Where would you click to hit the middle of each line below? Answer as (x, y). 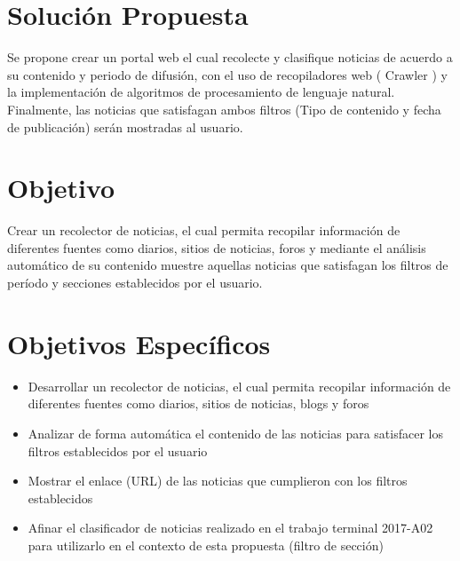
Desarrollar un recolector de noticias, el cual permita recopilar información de (239, 386)
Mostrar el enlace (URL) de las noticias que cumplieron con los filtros (218, 481)
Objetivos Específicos (139, 343)
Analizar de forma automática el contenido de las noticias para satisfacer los (235, 433)
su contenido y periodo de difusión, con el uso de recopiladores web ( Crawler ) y (227, 74)
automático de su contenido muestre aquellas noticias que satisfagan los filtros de (228, 265)
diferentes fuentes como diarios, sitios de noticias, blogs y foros (198, 403)
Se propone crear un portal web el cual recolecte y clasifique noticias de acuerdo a (230, 57)
